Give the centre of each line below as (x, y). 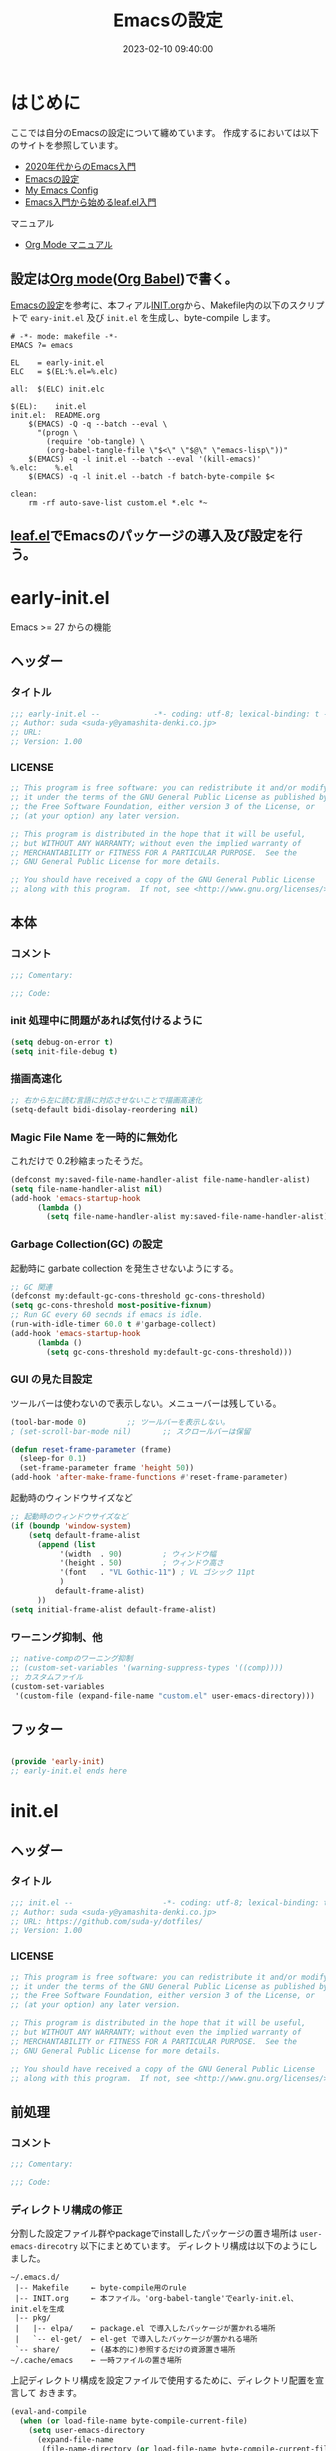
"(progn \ (57, 432)
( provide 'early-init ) (57, 1762)
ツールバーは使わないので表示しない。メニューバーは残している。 (146, 1403)
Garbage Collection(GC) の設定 (86, 1244)
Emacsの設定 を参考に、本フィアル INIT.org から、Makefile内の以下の (150, 305)
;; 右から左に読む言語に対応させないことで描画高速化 (106, 1100)
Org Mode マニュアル (68, 244)
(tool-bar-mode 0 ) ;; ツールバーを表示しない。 (120, 1422)
